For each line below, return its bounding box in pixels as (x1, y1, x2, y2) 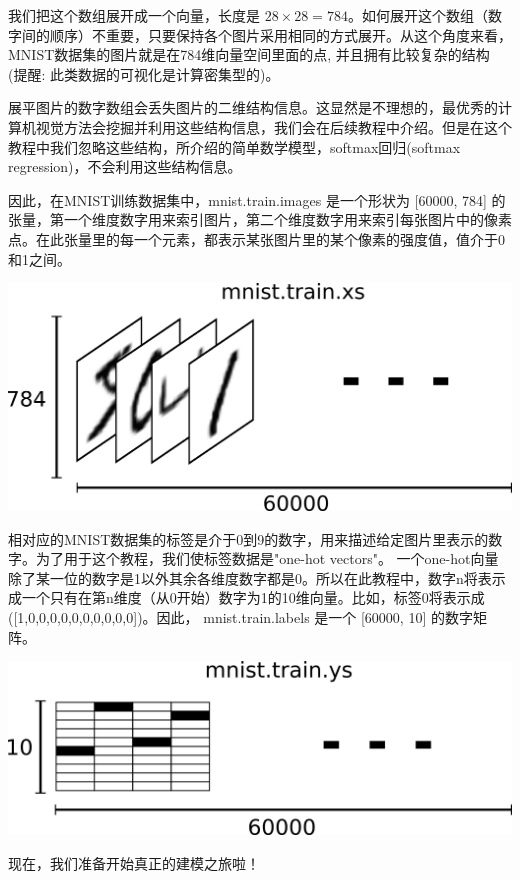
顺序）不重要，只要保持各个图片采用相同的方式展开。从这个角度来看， (49, 24, 512, 45)
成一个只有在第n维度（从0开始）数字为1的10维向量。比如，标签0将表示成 (8, 587, 485, 608)
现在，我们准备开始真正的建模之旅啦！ (8, 852, 260, 873)
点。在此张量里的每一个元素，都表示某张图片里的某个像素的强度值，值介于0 (8, 228, 505, 249)
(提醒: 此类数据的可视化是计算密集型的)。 (8, 63, 280, 84)
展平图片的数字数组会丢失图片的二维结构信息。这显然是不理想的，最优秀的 (8, 97, 498, 118)
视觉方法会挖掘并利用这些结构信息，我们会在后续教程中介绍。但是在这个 (35, 116, 512, 137)
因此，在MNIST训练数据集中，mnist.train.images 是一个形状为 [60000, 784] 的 (8, 189, 506, 210)
